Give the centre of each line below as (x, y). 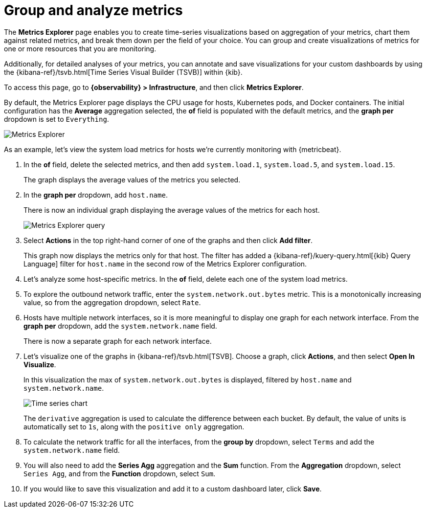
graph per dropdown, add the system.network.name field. (120, 326)
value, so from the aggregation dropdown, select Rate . (112, 302)
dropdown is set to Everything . (56, 119)
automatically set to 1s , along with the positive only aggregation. (134, 426)
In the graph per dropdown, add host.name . (96, 195)
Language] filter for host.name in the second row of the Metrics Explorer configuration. (165, 264)
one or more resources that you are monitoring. (80, 48)
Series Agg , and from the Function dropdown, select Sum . (120, 473)
